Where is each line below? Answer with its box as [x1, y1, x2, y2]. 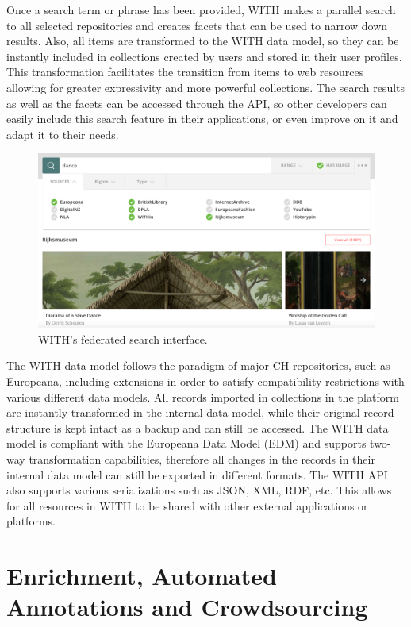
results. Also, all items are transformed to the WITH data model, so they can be [6, 33, 399, 49]
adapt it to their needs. [6, 125, 119, 142]
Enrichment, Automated [6, 560, 277, 592]
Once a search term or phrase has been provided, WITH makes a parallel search [6, 2, 396, 17]
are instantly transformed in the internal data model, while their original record [6, 404, 394, 421]
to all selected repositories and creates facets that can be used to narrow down [6, 17, 388, 33]
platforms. [6, 513, 56, 529]
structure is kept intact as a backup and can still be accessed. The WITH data [6, 419, 389, 436]
